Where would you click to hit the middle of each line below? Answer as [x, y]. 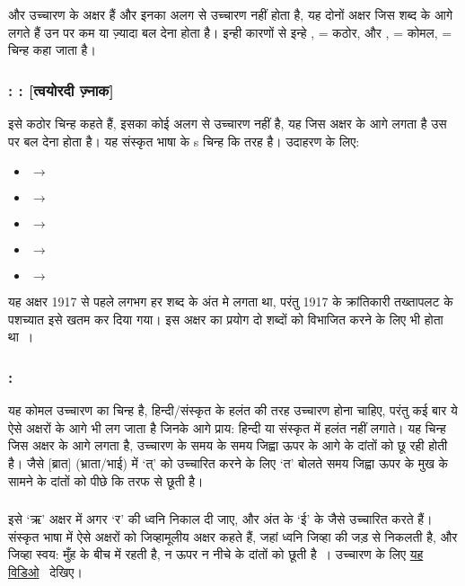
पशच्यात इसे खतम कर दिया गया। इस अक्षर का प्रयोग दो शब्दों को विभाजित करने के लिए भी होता [226, 319]
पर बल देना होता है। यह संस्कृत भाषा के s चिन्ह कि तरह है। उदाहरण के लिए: [184, 141]
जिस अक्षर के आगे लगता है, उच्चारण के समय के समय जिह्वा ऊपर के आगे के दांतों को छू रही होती [228, 445]
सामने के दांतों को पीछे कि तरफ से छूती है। [106, 480]
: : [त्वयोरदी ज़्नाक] [61, 89]
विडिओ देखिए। [45, 571]
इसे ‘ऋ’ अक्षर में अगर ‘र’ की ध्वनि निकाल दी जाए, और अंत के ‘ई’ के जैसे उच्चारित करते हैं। [220, 519]
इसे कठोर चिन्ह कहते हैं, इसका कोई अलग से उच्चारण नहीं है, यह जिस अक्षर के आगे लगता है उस [228, 123]
